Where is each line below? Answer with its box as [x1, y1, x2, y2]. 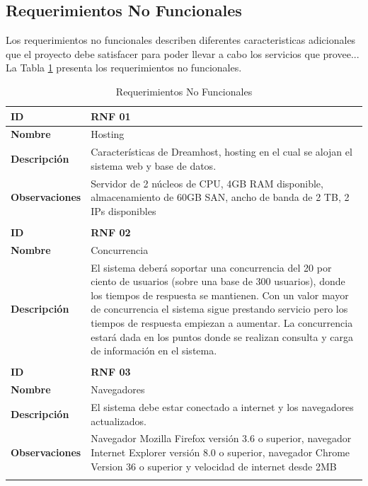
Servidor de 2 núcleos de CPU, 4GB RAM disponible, [91, 175, 323, 190]
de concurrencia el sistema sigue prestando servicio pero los [91, 301, 348, 316]
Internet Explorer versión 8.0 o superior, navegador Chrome [91, 445, 350, 460]
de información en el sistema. [91, 343, 217, 358]
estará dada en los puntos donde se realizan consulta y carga [91, 329, 353, 344]
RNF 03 [91, 364, 131, 379]
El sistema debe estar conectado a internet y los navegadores [91, 400, 354, 415]
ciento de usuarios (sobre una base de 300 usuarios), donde [91, 274, 345, 289]
